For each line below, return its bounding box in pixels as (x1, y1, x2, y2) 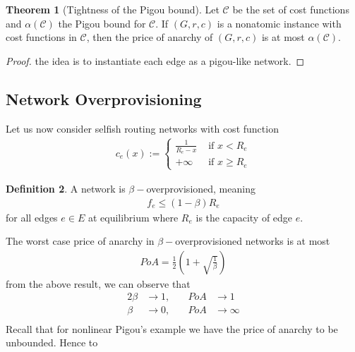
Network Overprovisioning (6, 87, 202, 109)
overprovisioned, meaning (146, 181, 255, 195)
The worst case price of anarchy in (6, 233, 155, 248)
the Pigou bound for (58, 16, 146, 30)
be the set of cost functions (232, 2, 349, 16)
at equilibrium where (88, 210, 179, 224)
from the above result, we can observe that (6, 276, 191, 291)
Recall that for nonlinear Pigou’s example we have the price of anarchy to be (6, 321, 338, 336)
